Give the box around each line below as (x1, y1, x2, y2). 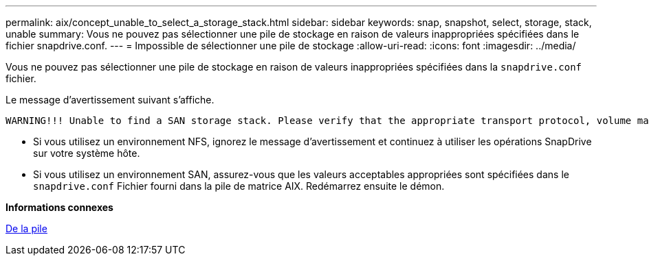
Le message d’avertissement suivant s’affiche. (5, 94, 214, 105)
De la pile (5, 223, 47, 234)
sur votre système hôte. (33, 147, 140, 159)
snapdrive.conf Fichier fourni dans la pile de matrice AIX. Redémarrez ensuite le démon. (33, 180, 445, 192)
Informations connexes (5, 201, 113, 213)
